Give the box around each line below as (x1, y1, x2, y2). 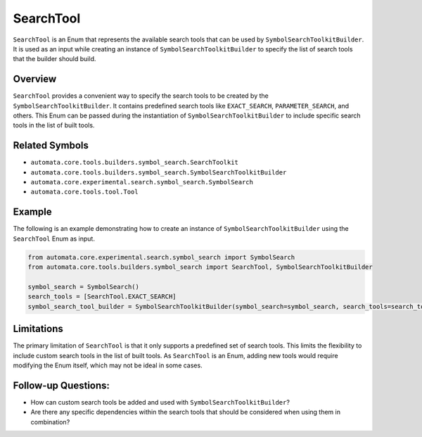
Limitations (13, 323, 63, 335)
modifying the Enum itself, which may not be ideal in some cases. (13, 361, 203, 369)
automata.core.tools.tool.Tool (30, 188, 139, 196)
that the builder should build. (13, 55, 96, 63)
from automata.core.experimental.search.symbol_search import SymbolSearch (27, 253, 295, 261)
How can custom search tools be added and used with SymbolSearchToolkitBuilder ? (30, 398, 290, 406)
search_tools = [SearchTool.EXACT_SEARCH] (27, 293, 177, 300)
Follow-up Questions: (13, 379, 110, 391)
